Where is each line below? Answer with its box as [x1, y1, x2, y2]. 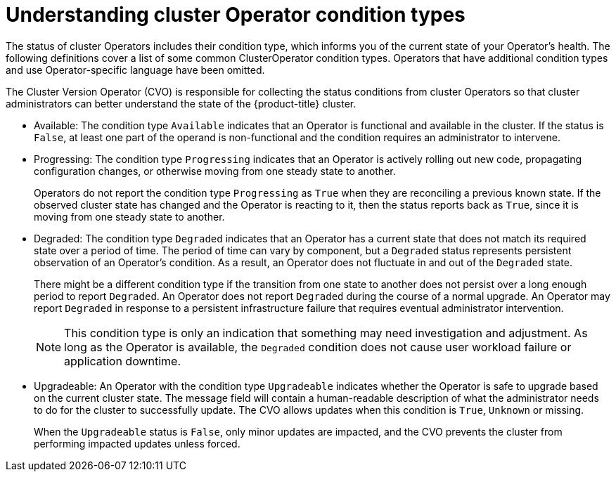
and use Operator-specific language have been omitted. [6, 63, 265, 76]
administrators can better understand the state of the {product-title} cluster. [6, 97, 357, 110]
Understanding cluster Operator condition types [6, 3, 466, 27]
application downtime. [64, 353, 181, 368]
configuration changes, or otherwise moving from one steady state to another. [34, 164, 396, 177]
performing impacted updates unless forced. [34, 437, 240, 450]
